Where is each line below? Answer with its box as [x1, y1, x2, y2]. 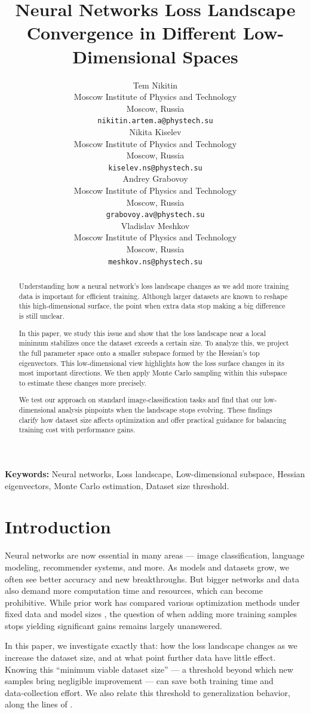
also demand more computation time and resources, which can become [5, 584, 263, 597]
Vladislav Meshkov [121, 219, 190, 231]
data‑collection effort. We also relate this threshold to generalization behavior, [5, 686, 290, 698]
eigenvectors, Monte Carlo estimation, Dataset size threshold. [5, 479, 229, 492]
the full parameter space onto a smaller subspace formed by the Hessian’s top [19, 347, 260, 358]
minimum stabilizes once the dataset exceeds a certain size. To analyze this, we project [19, 338, 289, 348]
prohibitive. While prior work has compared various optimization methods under [5, 596, 300, 608]
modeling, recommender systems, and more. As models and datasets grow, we [5, 560, 289, 573]
